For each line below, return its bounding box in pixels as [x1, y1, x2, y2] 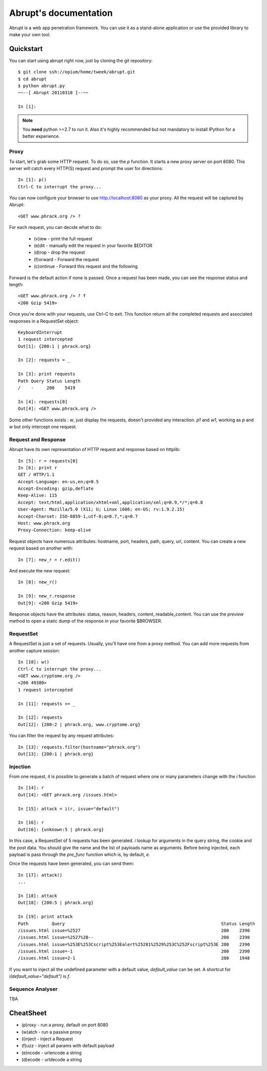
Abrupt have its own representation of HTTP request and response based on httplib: [9, 447, 180, 452]
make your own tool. [9, 31, 51, 37]
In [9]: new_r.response [18, 593, 76, 599]
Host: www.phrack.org [18, 520, 70, 526]
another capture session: [9, 647, 60, 654]
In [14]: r [18, 785, 44, 790]
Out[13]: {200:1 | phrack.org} [18, 751, 94, 757]
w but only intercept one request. [9, 424, 77, 430]
